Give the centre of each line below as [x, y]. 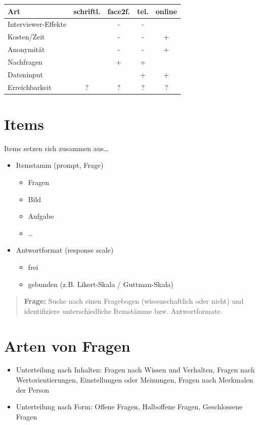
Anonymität [26, 49]
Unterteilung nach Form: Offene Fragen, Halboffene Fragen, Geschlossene [129, 407]
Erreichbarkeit [30, 87]
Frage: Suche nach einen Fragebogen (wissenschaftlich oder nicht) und [134, 301]
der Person [33, 389]
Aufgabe [41, 216]
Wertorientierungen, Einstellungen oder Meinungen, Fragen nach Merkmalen [135, 380]
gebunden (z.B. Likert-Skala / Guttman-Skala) [101, 284]
